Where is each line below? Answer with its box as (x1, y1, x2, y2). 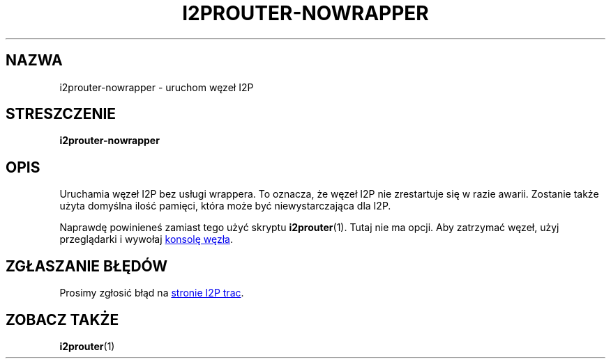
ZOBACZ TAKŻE (6, 310, 119, 329)
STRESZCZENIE (6, 105, 116, 123)
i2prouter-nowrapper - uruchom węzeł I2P (59, 81, 254, 93)
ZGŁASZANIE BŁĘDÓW (6, 257, 168, 275)
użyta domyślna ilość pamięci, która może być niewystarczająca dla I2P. (59, 200, 391, 212)
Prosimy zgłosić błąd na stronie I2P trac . (59, 287, 244, 299)
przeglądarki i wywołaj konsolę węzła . (59, 233, 234, 246)
